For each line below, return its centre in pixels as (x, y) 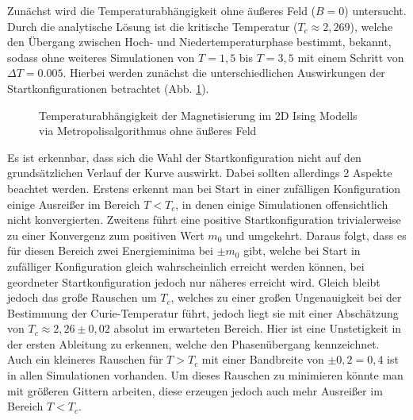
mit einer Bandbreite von (263, 359)
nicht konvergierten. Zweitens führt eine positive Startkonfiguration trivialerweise (204, 220)
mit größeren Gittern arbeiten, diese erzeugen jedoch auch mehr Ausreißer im (195, 390)
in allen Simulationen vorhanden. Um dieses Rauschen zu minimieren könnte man (205, 375)
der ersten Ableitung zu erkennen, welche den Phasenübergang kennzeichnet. (193, 343)
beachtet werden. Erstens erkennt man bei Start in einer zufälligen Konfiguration (204, 188)
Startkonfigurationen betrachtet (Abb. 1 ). (108, 88)
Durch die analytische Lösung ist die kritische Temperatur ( (153, 26)
